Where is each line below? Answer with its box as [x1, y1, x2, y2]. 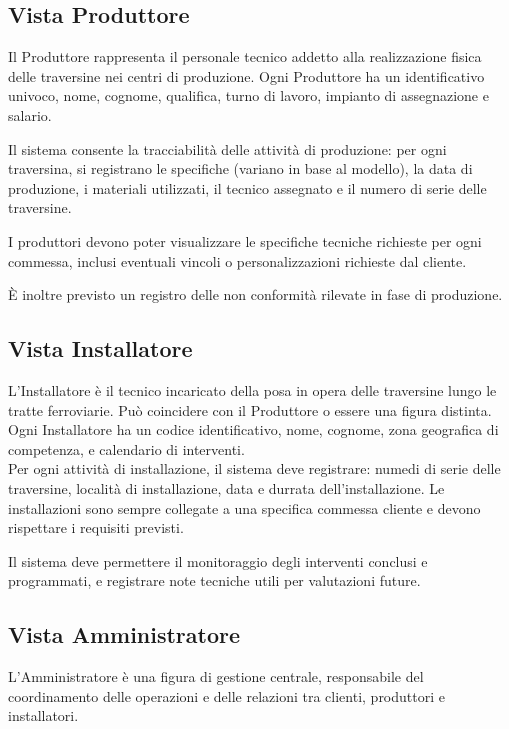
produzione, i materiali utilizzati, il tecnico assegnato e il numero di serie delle [8, 177, 487, 198]
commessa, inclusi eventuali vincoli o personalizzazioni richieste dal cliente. [8, 250, 467, 271]
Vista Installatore [8, 333, 193, 364]
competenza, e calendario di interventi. [8, 438, 245, 459]
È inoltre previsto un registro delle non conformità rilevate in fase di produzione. [8, 284, 503, 305]
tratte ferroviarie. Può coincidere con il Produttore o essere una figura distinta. [8, 399, 492, 420]
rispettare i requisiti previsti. [8, 517, 184, 538]
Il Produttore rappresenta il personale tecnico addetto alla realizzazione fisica [8, 46, 482, 67]
